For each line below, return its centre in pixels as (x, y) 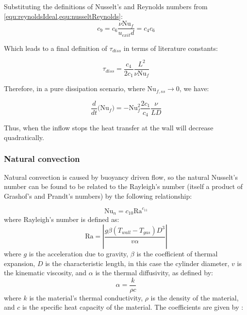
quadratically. (24, 137)
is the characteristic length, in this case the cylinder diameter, (137, 263)
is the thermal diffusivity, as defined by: (154, 273)
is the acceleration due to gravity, (79, 254)
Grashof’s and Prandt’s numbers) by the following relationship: (98, 196)
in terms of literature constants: (171, 48)
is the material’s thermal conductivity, (86, 297)
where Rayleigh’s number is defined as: (62, 219)
